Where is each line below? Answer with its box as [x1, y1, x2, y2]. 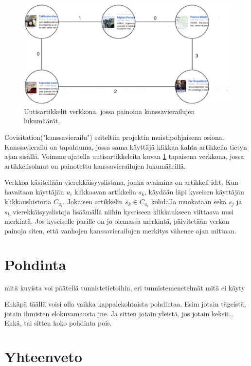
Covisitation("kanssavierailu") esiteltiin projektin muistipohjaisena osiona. [4, 132, 224, 142]
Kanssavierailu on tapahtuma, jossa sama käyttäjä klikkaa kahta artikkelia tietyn [4, 141, 247, 152]
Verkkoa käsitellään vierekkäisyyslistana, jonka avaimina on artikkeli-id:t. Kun [4, 177, 239, 187]
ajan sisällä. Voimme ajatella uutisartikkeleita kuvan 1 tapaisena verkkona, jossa [4, 151, 244, 161]
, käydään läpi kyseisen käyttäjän [144, 186, 244, 196]
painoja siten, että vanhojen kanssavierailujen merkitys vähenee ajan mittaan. [4, 225, 236, 235]
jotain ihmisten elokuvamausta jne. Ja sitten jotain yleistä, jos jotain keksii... [4, 308, 234, 318]
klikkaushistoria [4, 196, 52, 206]
